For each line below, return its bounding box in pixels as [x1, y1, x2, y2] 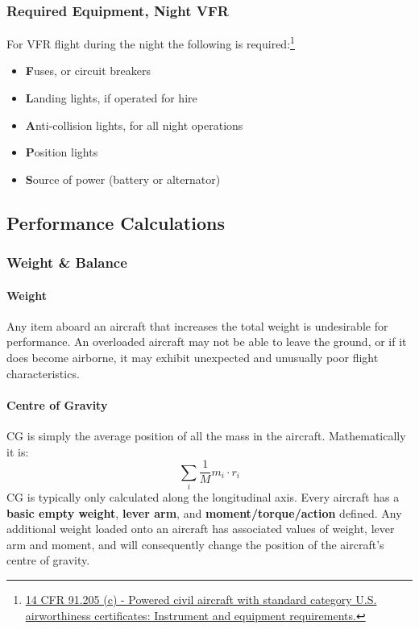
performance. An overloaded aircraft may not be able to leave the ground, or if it [6, 333, 407, 350]
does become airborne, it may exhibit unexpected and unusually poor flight [6, 349, 379, 366]
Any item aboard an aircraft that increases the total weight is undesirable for [6, 317, 388, 334]
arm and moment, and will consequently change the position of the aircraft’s [6, 535, 384, 552]
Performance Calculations [6, 210, 225, 235]
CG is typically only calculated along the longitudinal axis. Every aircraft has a [6, 489, 400, 506]
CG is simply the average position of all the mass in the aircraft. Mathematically [6, 427, 406, 444]
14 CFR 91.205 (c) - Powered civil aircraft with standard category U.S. [25, 590, 377, 607]
